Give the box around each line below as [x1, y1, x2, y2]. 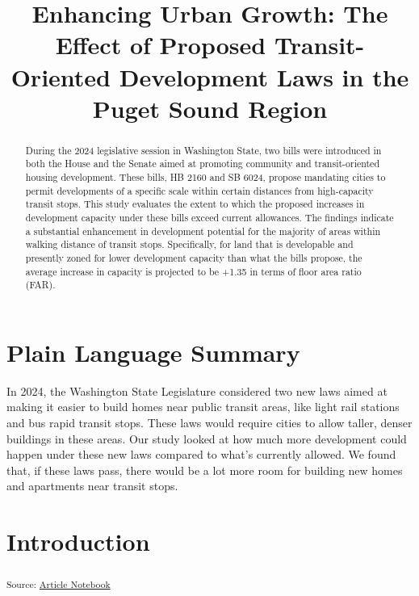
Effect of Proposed [55, 28, 266, 61]
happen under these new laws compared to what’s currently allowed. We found [6, 446, 396, 463]
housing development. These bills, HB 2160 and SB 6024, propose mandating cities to [25, 170, 386, 184]
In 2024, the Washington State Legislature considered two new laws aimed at [6, 382, 388, 399]
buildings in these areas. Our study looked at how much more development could [6, 430, 407, 447]
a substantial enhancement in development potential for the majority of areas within [25, 224, 381, 237]
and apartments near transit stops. [6, 477, 178, 494]
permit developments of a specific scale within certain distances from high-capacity [25, 183, 374, 197]
